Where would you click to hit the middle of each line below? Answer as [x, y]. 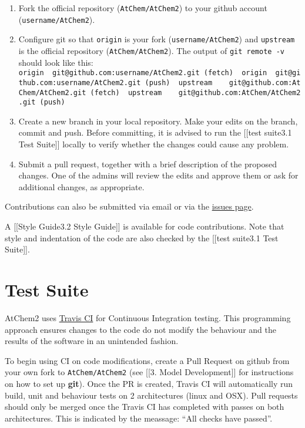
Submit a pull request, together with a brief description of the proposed [148, 164]
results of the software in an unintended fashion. [92, 341]
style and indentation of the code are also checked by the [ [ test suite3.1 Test [142, 237]
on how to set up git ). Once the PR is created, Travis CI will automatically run [149, 383]
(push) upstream [179, 82]
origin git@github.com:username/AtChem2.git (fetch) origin [143, 73]
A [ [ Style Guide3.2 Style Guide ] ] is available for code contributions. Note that [145, 226]
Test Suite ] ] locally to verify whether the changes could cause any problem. [154, 144]
